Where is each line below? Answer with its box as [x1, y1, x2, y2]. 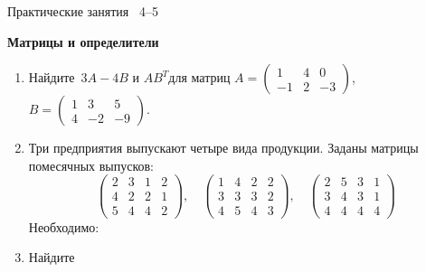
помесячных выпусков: [28, 155, 155, 174]
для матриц [168, 68, 231, 87]
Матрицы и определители [7, 32, 159, 51]
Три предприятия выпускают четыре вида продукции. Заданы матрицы [28, 138, 419, 157]
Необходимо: [28, 217, 99, 236]
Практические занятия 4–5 [7, 2, 158, 20]
